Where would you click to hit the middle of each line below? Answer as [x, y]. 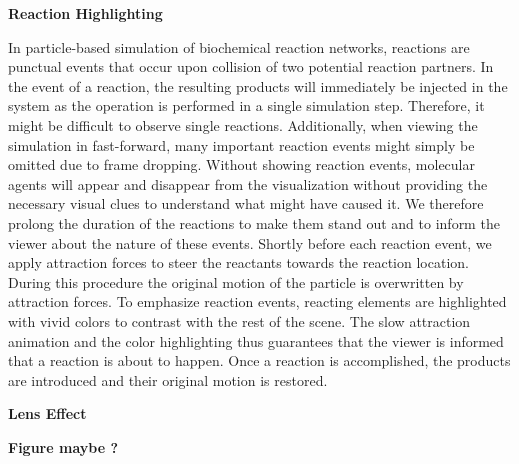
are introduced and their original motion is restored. [168, 379]
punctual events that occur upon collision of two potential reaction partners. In [251, 66]
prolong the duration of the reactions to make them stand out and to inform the [254, 222]
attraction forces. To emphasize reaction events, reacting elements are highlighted [257, 301]
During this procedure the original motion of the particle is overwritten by [236, 281]
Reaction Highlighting [85, 13]
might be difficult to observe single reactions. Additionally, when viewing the [243, 124]
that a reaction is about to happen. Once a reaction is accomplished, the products [259, 360]
